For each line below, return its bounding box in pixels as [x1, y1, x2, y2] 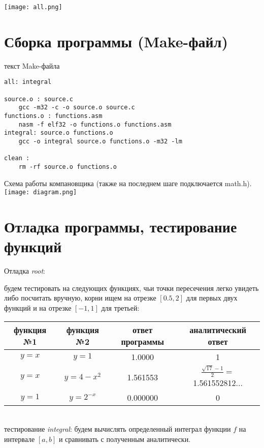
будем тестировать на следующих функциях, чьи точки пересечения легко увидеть [4, 282, 259, 293]
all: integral [4, 78, 52, 86]
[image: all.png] [4, 4, 62, 11]
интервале [4, 433, 35, 444]
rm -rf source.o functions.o [18, 163, 117, 170]
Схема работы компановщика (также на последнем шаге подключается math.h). [4, 177, 252, 188]
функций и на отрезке [4, 302, 72, 313]
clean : [4, 155, 30, 162]
